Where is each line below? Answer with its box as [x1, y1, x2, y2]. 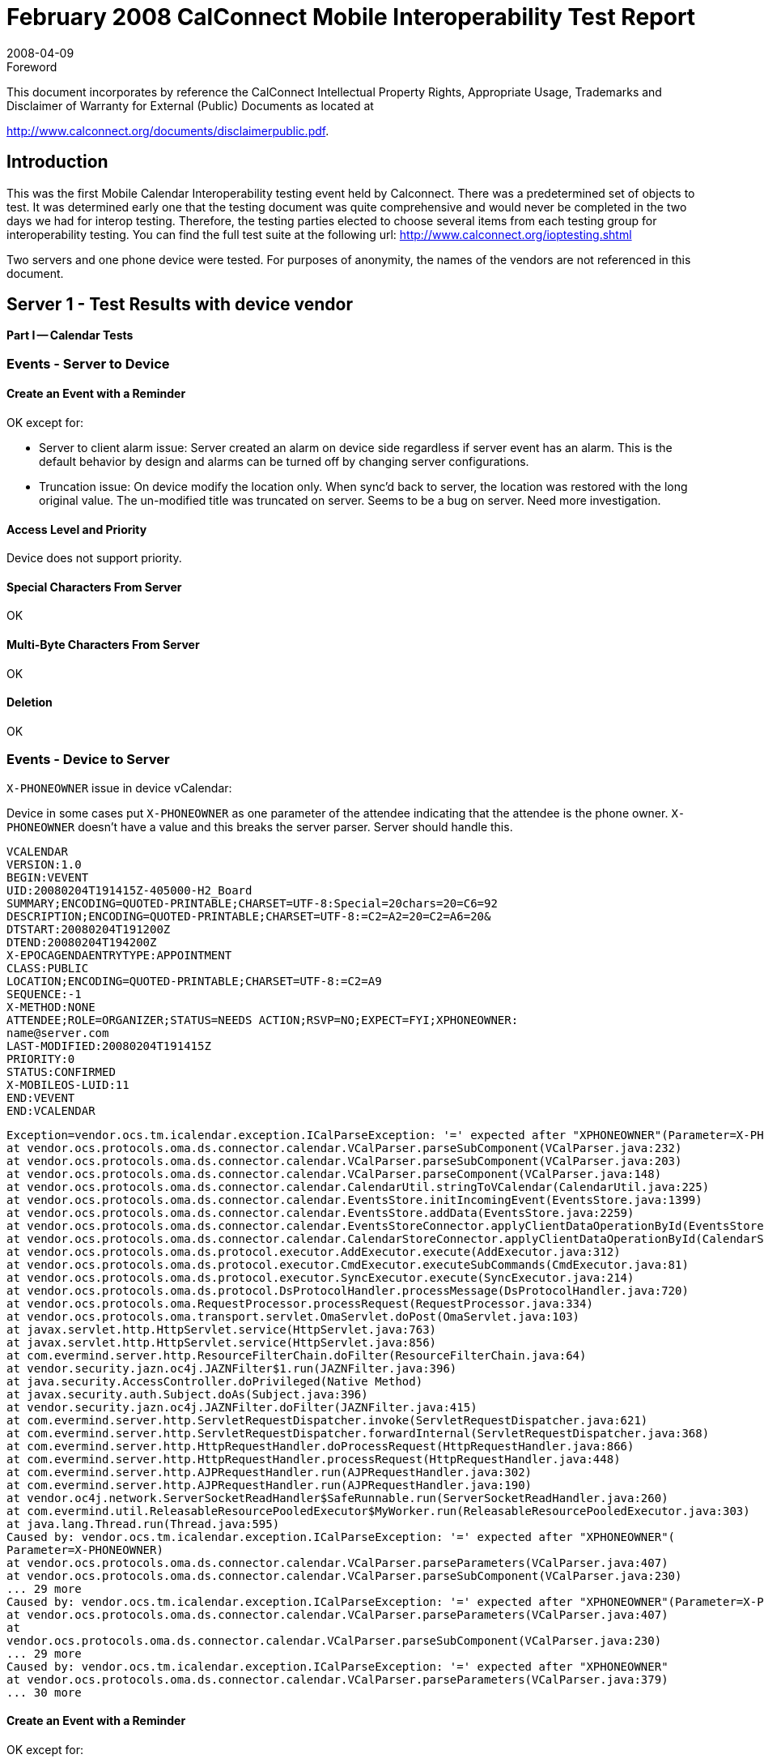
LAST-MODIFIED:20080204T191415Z [6, 1039, 211, 1052]
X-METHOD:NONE [6, 1000, 95, 1014]
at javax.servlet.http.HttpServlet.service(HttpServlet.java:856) [6, 1335, 437, 1349]
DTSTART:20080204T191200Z [6, 922, 171, 936]
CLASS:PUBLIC [6, 961, 89, 975]
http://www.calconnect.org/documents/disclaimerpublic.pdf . [6, 123, 329, 138]
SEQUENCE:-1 [6, 987, 82, 1001]
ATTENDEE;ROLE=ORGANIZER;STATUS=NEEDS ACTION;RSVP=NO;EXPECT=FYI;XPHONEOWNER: [6, 1013, 519, 1027]
